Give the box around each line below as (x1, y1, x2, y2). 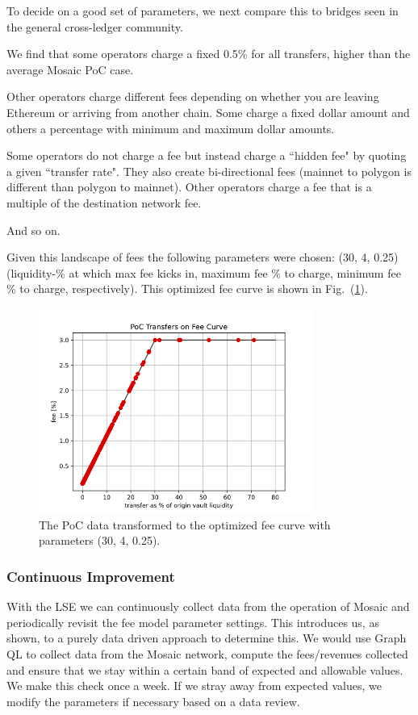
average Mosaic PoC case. (6, 61, 134, 77)
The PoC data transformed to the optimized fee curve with (39, 516, 331, 533)
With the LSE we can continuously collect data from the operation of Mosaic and (6, 598, 410, 615)
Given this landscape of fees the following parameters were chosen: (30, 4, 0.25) (6, 249, 399, 266)
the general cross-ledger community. (6, 18, 183, 35)
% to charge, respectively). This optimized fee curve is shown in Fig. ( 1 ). (6, 280, 368, 297)
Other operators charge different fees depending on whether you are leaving (6, 88, 379, 105)
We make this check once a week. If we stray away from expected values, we (6, 677, 382, 694)
